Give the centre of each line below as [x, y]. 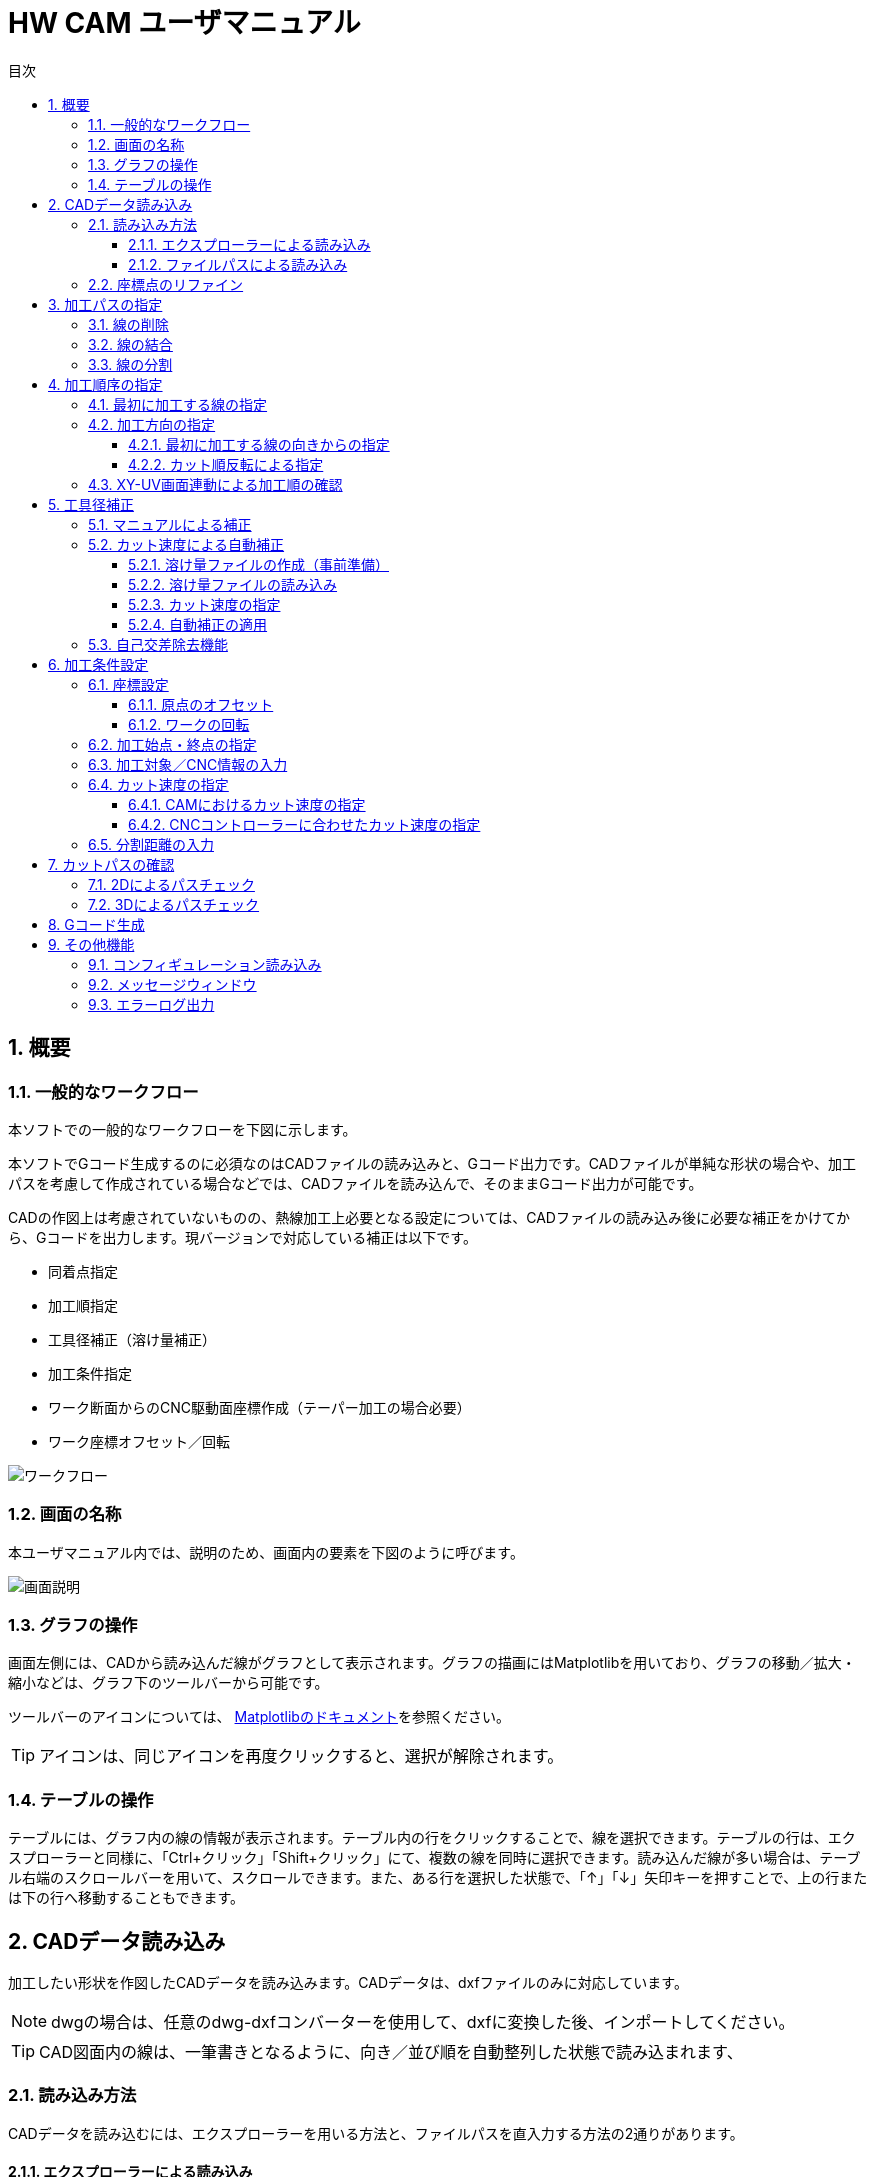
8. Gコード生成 [96, 924]
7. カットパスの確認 [111, 864]
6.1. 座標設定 [128, 684]
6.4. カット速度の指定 [158, 784]
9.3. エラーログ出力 [151, 1004]
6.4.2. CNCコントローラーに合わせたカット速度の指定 [304, 824]
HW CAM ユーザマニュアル [184, 23]
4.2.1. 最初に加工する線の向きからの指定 [259, 444]
